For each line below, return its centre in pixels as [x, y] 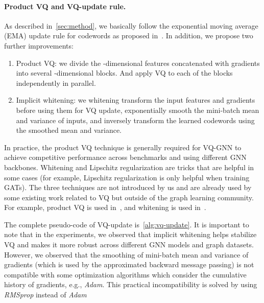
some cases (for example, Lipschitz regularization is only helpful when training [127, 177]
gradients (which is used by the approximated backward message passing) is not [129, 264]
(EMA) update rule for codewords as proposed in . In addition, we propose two [129, 36]
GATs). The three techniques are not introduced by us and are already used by [128, 187]
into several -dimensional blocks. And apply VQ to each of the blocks [124, 73]
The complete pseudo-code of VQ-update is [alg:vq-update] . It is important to [127, 224]
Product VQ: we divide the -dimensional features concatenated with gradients [138, 63]
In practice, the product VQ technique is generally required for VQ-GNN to [123, 147]
